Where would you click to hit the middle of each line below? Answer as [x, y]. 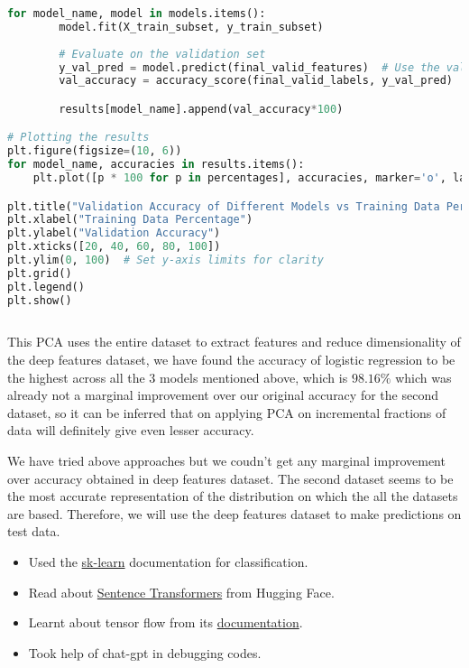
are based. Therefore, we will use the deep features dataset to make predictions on [234, 513]
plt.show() [40, 300]
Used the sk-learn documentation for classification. [168, 561]
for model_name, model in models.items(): [137, 14]
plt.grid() [40, 273]
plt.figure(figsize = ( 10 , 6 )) [95, 151]
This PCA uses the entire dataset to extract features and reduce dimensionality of [234, 342]
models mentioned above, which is [254, 377]
